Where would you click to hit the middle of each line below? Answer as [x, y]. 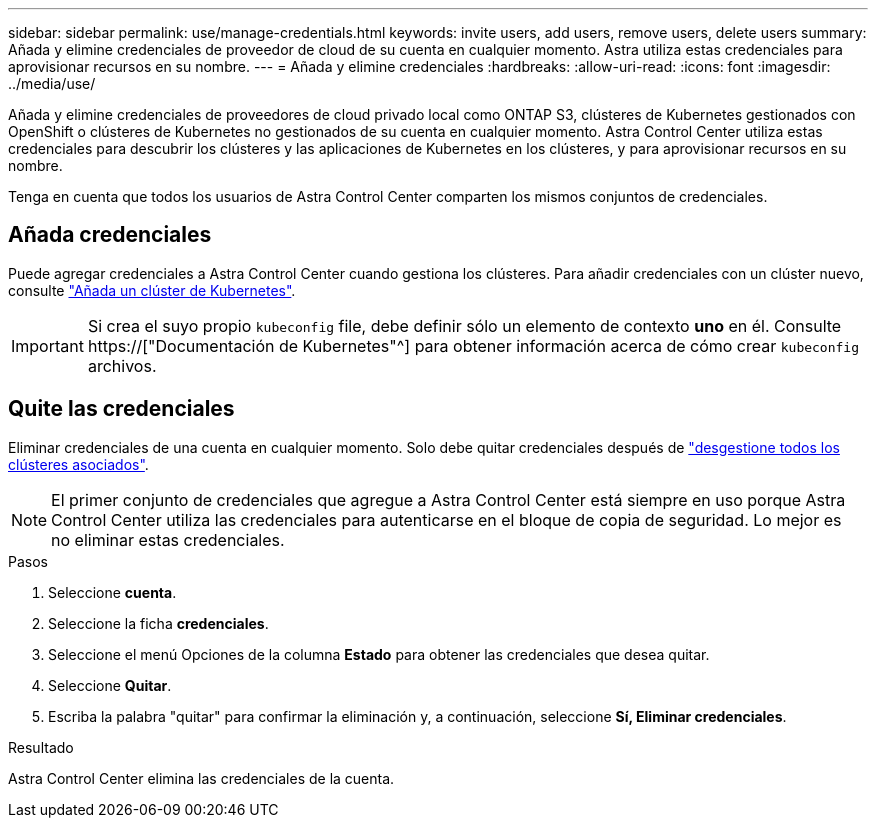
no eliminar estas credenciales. [168, 539]
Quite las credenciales [121, 409]
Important [47, 345]
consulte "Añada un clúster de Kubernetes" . [152, 290]
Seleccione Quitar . [110, 685]
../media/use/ [52, 83]
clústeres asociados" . [78, 464]
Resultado [41, 747]
